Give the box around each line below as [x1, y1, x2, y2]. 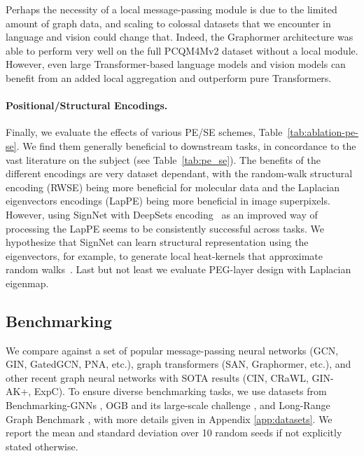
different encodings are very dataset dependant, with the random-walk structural [6, 166, 353, 181]
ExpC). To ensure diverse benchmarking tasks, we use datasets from [34, 384, 327, 399]
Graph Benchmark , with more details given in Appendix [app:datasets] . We [6, 411, 332, 426]
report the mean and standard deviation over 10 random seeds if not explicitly [6, 425, 342, 440]
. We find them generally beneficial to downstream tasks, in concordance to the [16, 138, 356, 153]
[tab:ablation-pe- [287, 125, 358, 139]
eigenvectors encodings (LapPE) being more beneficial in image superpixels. [6, 193, 330, 208]
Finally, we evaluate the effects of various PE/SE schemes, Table [6, 125, 283, 139]
